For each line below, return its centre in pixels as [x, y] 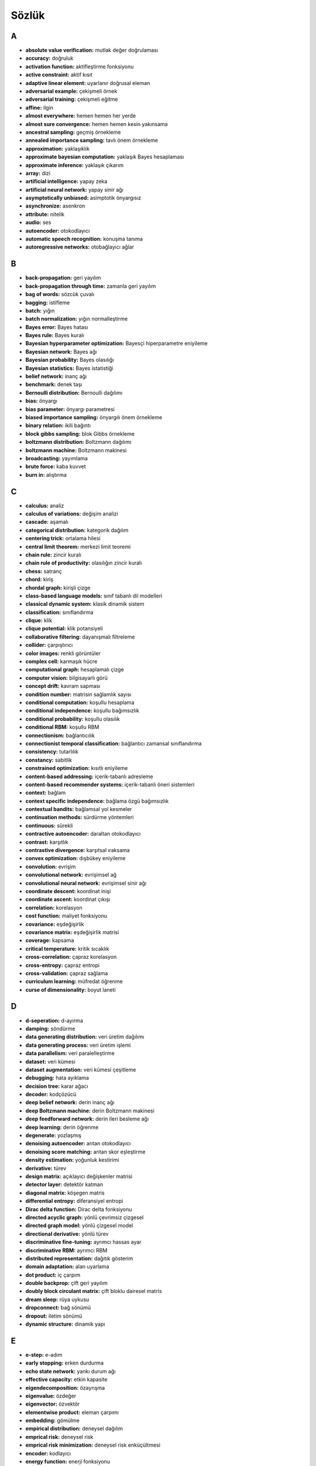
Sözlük [28, 15]
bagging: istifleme [48, 303]
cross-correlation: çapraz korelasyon [71, 957]
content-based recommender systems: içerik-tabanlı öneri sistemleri [110, 784]
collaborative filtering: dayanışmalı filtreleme [80, 637]
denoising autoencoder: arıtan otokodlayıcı [78, 1143]
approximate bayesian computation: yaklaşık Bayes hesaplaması [105, 157]
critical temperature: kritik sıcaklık [67, 949]
